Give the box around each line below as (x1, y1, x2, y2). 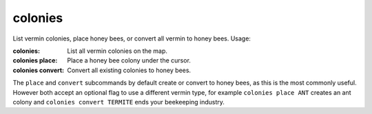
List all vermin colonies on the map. (67, 47, 168, 55)
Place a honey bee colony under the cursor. (67, 56, 191, 65)
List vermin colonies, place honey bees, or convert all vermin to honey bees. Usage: (12, 34, 251, 43)
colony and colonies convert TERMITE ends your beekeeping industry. (12, 98, 225, 106)
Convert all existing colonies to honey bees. (67, 66, 192, 74)
